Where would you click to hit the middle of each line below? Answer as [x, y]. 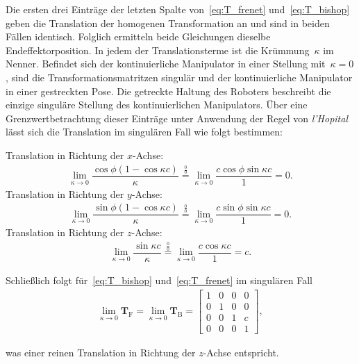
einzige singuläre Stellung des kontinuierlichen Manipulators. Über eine [157, 105]
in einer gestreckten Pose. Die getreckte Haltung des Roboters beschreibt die [168, 91]
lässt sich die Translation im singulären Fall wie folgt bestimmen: [144, 132]
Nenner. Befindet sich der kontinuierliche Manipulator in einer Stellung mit [166, 64]
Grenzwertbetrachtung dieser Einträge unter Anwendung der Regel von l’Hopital [177, 118]
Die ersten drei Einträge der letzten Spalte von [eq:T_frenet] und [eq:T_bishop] [178, 9]
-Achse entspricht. [241, 352]
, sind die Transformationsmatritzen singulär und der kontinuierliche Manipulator [179, 77]
